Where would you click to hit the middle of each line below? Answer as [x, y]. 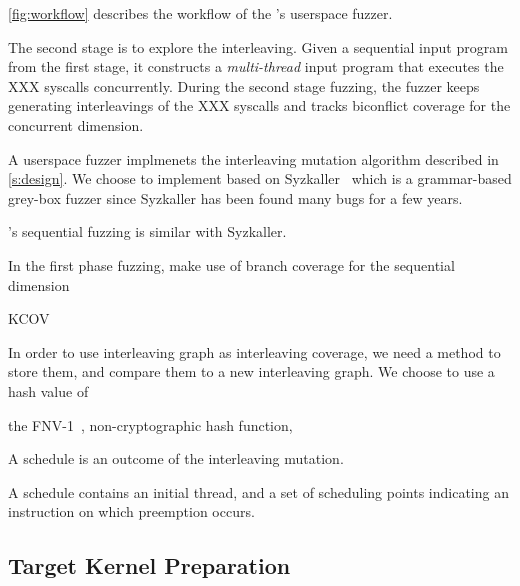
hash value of [48, 390]
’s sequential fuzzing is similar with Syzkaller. [147, 231]
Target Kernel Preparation [149, 565]
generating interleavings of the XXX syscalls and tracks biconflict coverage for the [259, 105]
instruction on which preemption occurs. [131, 511]
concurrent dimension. [76, 124]
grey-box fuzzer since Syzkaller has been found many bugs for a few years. [235, 197]
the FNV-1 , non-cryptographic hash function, [150, 424]
